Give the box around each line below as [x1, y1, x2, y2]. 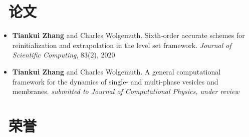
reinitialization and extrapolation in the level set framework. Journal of [12, 39, 231, 50]
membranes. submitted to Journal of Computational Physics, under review [12, 86, 239, 96]
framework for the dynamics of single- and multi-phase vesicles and [12, 76, 218, 86]
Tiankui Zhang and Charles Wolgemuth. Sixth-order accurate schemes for [12, 30, 245, 40]
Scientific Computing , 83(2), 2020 [12, 49, 115, 60]
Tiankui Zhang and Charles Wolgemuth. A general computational [12, 66, 221, 76]
